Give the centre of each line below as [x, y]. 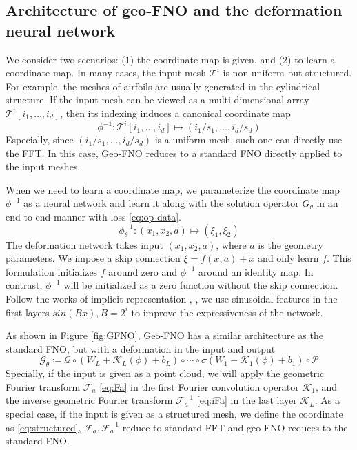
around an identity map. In [256, 271]
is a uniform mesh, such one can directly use [248, 140]
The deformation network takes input [84, 244]
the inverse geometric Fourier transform [89, 400]
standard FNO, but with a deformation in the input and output [141, 348]
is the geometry [290, 244]
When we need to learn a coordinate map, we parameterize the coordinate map [173, 189]
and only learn [288, 258]
